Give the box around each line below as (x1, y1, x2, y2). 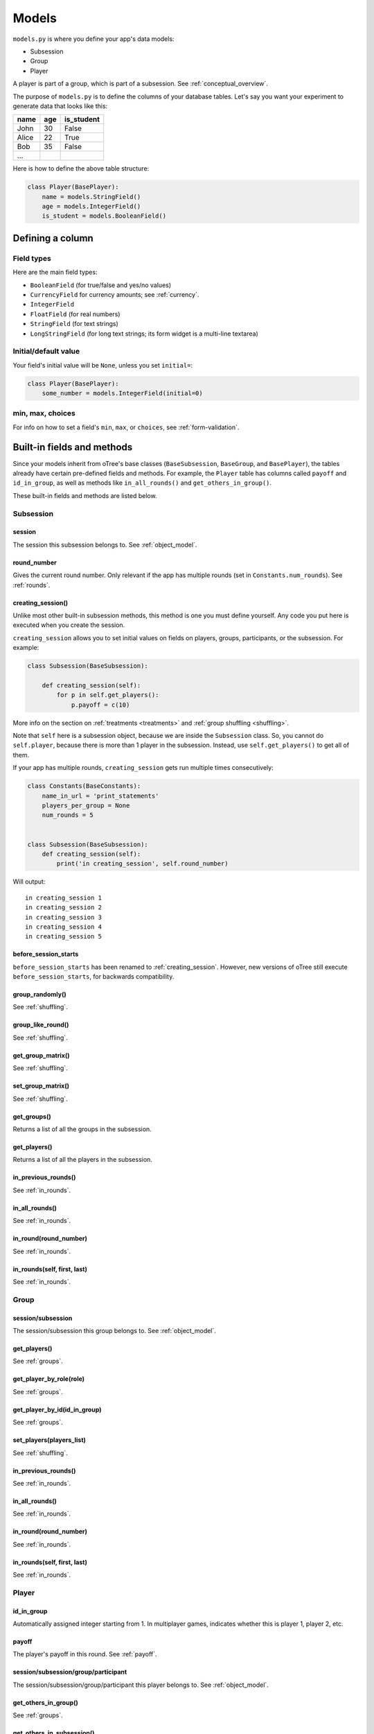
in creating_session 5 (25, 933, 103, 941)
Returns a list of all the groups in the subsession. (12, 1125, 152, 1133)
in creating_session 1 (25, 893, 103, 902)
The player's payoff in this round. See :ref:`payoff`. (12, 1650, 157, 1658)
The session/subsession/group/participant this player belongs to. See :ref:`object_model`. (12, 1681, 269, 1689)
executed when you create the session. (12, 621, 125, 629)
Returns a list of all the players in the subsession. (12, 1156, 152, 1164)
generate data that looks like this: (12, 101, 108, 110)
